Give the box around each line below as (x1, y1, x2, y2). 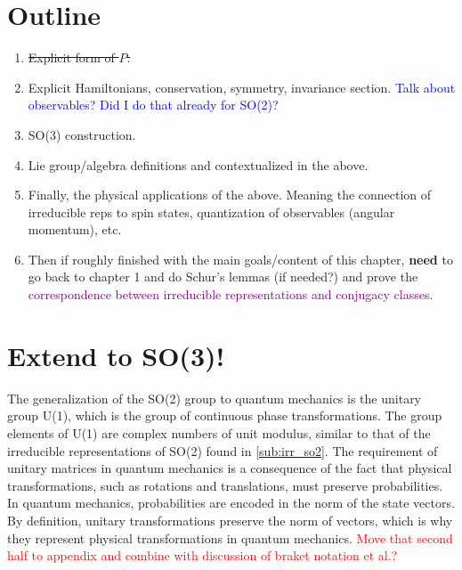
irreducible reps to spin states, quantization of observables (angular (28, 202, 395, 221)
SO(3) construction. (28, 125, 136, 143)
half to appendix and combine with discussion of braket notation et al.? (7, 546, 398, 565)
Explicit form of (28, 48, 115, 67)
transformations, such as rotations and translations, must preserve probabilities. (7, 476, 443, 494)
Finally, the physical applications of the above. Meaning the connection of (28, 185, 432, 204)
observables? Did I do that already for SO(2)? (28, 95, 279, 114)
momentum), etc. (28, 220, 122, 239)
